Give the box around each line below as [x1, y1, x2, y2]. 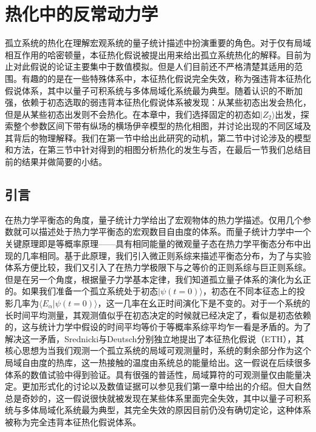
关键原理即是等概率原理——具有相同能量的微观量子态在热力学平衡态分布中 [5, 237, 303, 250]
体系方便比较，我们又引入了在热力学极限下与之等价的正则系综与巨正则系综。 [5, 261, 311, 274]
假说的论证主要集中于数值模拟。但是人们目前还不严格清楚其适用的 [30, 60, 294, 73]
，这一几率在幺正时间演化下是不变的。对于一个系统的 [97, 297, 311, 309]
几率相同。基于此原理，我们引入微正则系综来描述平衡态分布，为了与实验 [21, 249, 311, 262]
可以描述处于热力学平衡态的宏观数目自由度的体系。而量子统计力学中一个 [21, 225, 311, 238]
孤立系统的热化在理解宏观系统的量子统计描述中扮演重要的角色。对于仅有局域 [5, 36, 311, 49]
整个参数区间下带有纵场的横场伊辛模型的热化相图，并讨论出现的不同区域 [13, 120, 303, 132]
